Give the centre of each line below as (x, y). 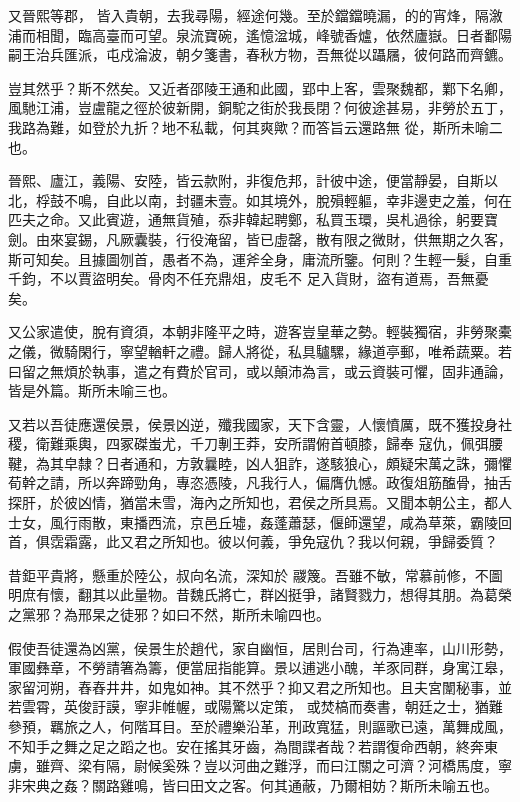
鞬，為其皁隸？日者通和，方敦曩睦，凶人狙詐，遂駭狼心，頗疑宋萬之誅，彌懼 (260, 462)
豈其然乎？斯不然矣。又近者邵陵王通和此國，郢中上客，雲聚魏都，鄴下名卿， (260, 87)
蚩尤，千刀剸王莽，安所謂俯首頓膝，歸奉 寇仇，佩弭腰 (325, 443)
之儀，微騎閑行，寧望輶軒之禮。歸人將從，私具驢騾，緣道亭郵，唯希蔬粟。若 (260, 350)
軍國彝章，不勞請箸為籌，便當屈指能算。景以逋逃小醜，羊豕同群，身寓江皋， (260, 667)
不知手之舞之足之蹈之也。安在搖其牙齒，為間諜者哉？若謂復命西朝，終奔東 (253, 745)
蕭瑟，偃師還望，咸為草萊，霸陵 (392, 521)
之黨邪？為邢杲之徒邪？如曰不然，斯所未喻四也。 (169, 614)
